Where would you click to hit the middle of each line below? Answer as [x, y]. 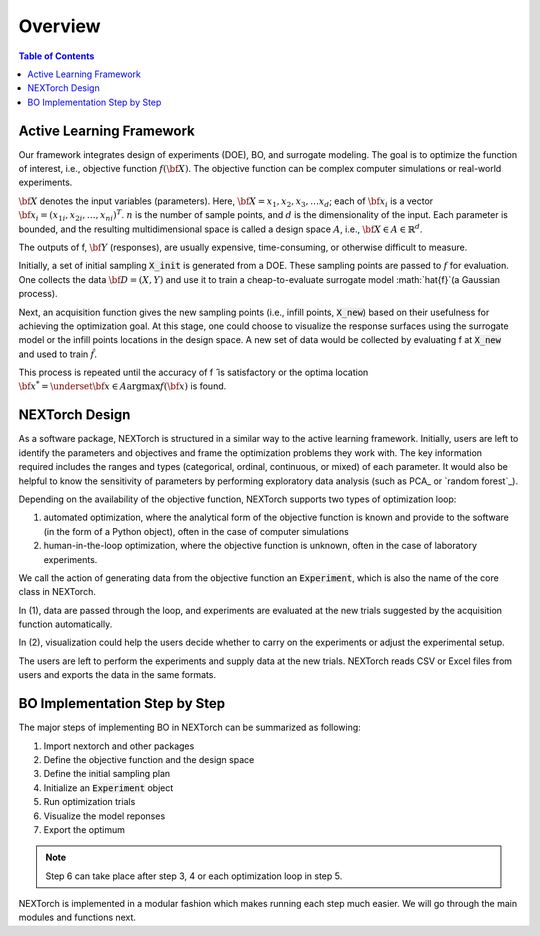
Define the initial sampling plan [107, 774]
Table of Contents [56, 56]
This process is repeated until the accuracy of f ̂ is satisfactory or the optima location [193, 372]
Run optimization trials [89, 802]
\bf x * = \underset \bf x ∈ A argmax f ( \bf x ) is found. [122, 385]
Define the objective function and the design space [149, 759]
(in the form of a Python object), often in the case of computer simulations [196, 531]
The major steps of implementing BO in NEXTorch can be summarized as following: [190, 727]
